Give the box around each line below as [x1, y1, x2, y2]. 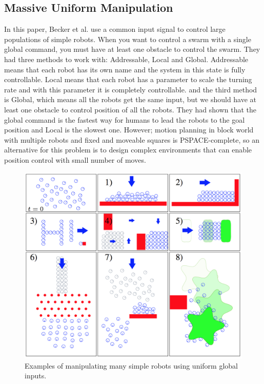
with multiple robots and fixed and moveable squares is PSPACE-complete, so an [4, 134, 260, 145]
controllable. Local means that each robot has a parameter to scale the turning [4, 74, 252, 85]
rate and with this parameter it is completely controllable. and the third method [4, 84, 257, 94]
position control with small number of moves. [4, 154, 146, 165]
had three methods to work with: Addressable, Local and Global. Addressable [4, 53, 249, 64]
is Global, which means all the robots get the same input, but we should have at [4, 94, 257, 105]
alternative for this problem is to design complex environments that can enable [4, 144, 252, 155]
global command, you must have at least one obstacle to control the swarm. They [4, 44, 260, 54]
